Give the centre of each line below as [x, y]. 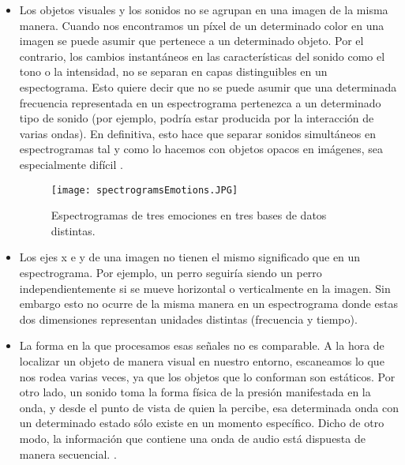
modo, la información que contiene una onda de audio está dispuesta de [192, 438]
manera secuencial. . [68, 454]
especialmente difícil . [71, 164]
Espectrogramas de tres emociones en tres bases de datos [189, 215]
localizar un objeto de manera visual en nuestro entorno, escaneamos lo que [202, 360]
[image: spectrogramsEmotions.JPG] [144, 190]
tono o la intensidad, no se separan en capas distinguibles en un [173, 71]
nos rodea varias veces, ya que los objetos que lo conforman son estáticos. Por [207, 376]
